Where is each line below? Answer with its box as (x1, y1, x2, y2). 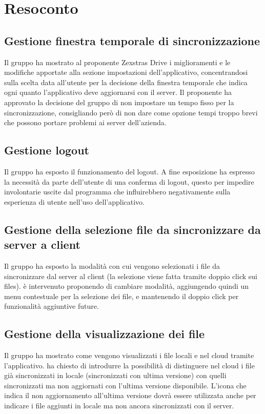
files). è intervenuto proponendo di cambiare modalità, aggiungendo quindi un (4, 281, 249, 291)
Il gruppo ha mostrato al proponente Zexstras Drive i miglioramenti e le (4, 56, 231, 67)
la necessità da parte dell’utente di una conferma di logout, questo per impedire (4, 176, 254, 187)
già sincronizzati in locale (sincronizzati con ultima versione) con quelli (4, 370, 227, 381)
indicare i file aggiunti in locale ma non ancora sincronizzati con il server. (4, 400, 234, 411)
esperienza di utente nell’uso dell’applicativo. (4, 196, 145, 207)
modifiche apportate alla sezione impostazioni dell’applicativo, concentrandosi (4, 67, 248, 77)
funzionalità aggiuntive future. (4, 301, 99, 311)
